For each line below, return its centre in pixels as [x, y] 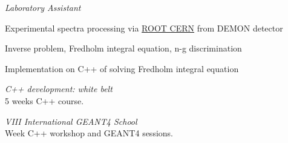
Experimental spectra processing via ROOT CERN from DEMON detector [144, 28]
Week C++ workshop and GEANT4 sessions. [89, 133]
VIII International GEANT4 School [71, 121]
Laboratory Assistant [43, 7]
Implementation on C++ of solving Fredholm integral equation [122, 68]
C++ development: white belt [59, 89]
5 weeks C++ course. [44, 100]
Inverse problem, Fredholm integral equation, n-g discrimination [123, 48]
